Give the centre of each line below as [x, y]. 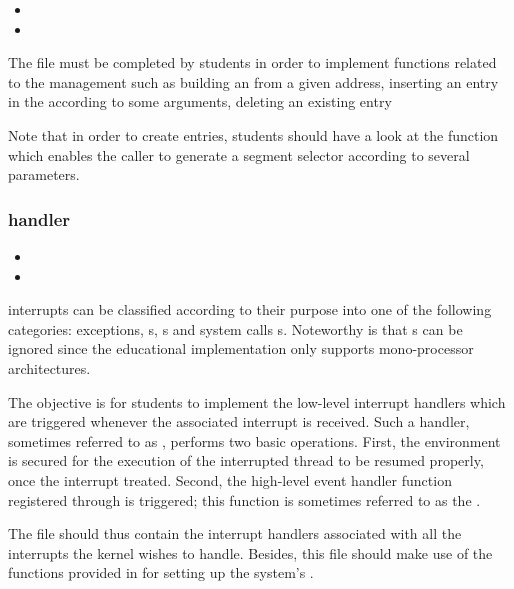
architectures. [49, 367]
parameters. [44, 174]
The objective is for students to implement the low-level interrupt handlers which [257, 401]
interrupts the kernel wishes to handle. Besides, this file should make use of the [250, 552]
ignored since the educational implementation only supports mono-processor [241, 348]
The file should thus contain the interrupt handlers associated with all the [235, 533]
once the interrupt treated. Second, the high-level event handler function [230, 479]
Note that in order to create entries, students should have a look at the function [253, 134]
